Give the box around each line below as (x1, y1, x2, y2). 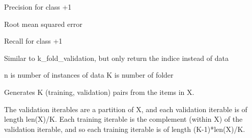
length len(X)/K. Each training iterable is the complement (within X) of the (4, 114, 243, 124)
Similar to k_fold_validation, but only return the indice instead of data (4, 52, 229, 63)
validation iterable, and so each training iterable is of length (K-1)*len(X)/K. (4, 123, 245, 134)
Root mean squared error (4, 18, 82, 29)
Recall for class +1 (4, 36, 63, 46)
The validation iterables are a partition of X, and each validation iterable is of (4, 103, 247, 114)
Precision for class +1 (4, 2, 72, 12)
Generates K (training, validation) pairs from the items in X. (4, 86, 194, 97)
